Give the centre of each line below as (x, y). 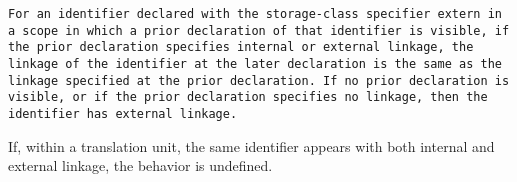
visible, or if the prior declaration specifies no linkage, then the (248, 97)
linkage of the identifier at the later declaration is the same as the (255, 63)
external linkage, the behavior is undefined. (140, 165)
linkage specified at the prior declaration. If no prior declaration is (259, 80)
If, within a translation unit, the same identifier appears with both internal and (251, 145)
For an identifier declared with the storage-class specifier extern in (255, 14)
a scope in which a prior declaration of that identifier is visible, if (259, 30)
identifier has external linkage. (123, 113)
